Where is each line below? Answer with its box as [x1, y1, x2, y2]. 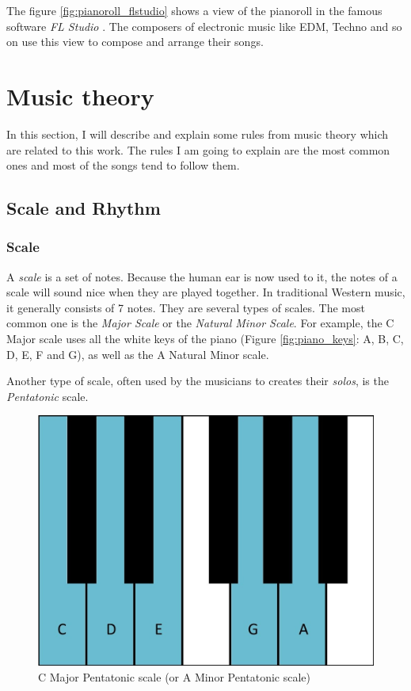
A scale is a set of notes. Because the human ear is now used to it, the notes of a [6, 268, 398, 284]
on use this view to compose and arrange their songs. [6, 33, 264, 50]
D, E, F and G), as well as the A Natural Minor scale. [6, 345, 269, 362]
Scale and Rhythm [6, 196, 161, 220]
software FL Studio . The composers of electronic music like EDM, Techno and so [6, 17, 402, 34]
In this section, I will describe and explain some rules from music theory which [6, 125, 389, 142]
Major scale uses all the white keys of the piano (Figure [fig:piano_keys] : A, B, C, [6, 330, 404, 347]
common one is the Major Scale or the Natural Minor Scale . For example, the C [6, 315, 394, 331]
